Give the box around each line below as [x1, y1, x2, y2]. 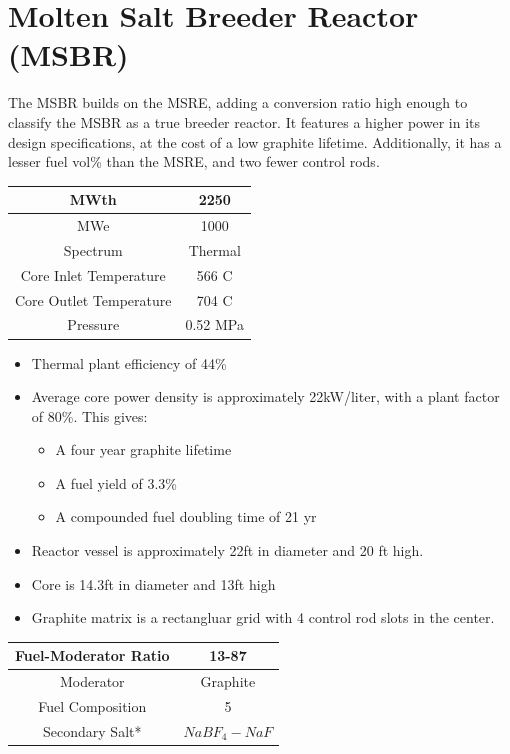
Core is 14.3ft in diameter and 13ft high [31, 573, 276, 594]
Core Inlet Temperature [20, 264, 166, 285]
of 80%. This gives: [31, 405, 148, 426]
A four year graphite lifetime [55, 439, 232, 460]
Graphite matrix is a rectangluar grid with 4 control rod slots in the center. [31, 607, 495, 628]
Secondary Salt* [43, 720, 142, 741]
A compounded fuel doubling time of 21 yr [55, 506, 317, 527]
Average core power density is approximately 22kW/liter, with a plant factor [31, 386, 500, 407]
